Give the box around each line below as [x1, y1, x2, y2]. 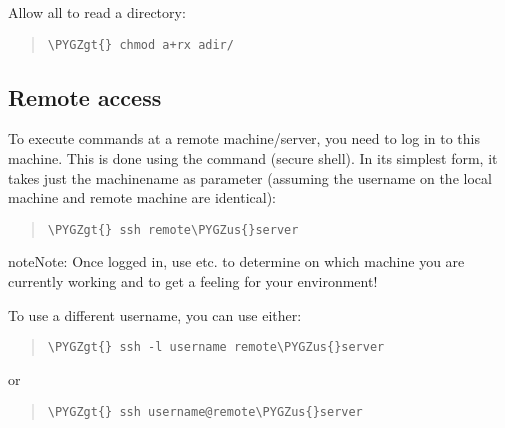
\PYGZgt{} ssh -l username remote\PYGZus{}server [47, 340, 385, 355]
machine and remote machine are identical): [8, 187, 277, 208]
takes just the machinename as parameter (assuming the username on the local [8, 167, 492, 188]
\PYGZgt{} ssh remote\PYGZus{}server [47, 222, 299, 237]
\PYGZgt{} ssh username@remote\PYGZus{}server [47, 404, 363, 419]
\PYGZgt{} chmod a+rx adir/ [47, 37, 234, 52]
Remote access [8, 81, 162, 112]
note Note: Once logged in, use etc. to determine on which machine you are [8, 251, 465, 272]
